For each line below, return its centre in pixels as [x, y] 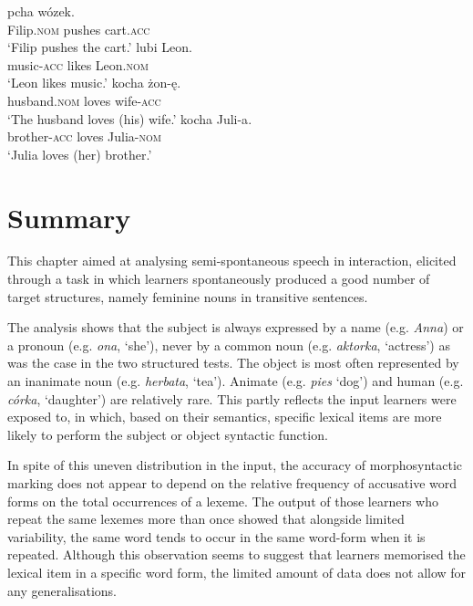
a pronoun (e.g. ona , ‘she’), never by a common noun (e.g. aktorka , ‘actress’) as [229, 345]
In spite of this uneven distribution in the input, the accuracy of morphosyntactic [235, 465]
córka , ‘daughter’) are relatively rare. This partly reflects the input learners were [232, 398]
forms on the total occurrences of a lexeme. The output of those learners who [223, 501]
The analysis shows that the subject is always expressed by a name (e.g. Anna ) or [236, 327]
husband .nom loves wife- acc [84, 100]
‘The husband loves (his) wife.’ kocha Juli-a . [130, 118]
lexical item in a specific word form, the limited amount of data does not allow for [237, 572]
